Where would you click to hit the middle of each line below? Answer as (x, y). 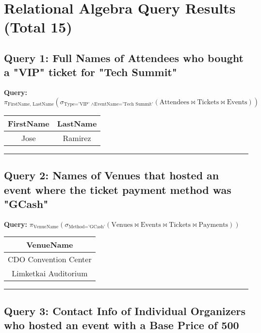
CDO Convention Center (50, 259)
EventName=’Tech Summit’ (124, 104)
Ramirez (77, 138)
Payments (213, 225)
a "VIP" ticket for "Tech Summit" (90, 72)
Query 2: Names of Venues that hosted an (112, 175)
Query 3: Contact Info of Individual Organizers (125, 310)
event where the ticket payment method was (118, 189)
